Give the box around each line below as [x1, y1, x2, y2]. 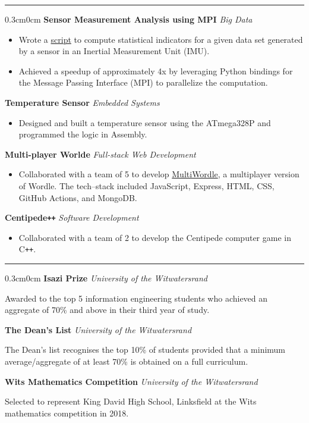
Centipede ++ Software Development [5, 211, 139, 224]
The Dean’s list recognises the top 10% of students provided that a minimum [5, 343, 286, 356]
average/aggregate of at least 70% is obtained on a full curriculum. [5, 355, 248, 367]
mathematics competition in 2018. [5, 406, 129, 419]
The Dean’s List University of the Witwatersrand [5, 323, 192, 336]
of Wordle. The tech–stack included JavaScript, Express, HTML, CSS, [18, 179, 275, 192]
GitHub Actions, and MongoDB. [18, 191, 137, 203]
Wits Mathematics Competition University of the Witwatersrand [5, 375, 258, 387]
